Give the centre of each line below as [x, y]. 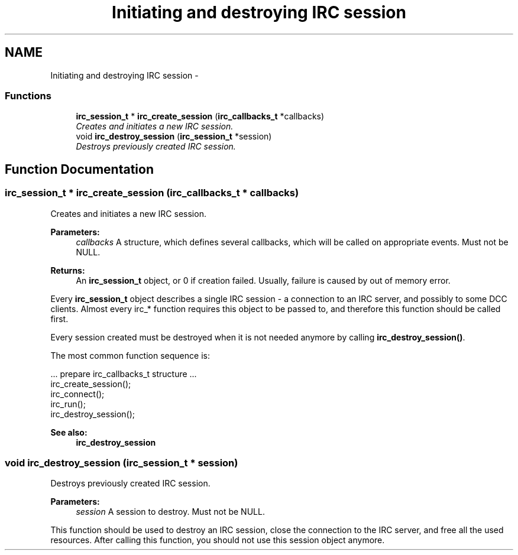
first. [59, 319]
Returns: [68, 270]
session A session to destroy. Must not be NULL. [170, 512]
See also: [69, 432]
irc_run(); [68, 404]
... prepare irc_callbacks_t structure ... [124, 374]
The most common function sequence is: [130, 355]
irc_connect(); [77, 394]
